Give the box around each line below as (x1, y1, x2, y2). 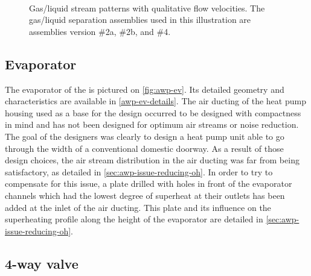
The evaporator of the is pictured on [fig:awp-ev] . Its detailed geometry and (5, 83, 284, 95)
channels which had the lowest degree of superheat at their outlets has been (5, 189, 285, 201)
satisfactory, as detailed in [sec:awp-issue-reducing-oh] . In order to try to (5, 165, 273, 178)
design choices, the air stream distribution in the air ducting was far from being (5, 154, 300, 166)
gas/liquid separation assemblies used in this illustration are (29, 13, 251, 26)
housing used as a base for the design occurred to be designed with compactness (5, 106, 301, 119)
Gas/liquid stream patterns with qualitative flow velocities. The (29, 1, 265, 14)
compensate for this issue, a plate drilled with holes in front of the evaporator (5, 177, 292, 190)
